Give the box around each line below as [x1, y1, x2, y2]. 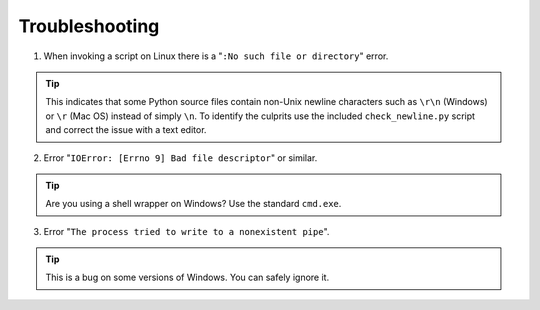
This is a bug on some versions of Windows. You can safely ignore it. [45, 271, 330, 284]
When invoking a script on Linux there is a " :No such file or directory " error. [43, 50, 389, 62]
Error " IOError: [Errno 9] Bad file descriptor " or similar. [43, 151, 318, 164]
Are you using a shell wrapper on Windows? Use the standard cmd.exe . [45, 198, 342, 210]
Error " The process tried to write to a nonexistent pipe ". [43, 225, 330, 237]
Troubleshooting [18, 15, 160, 37]
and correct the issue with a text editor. [45, 124, 207, 136]
